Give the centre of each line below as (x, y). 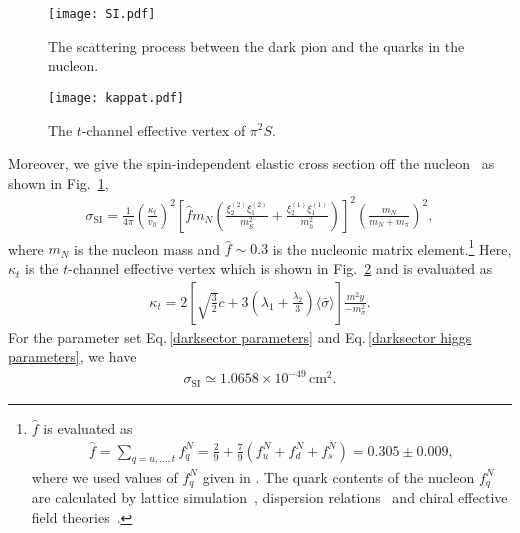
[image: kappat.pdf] (116, 97)
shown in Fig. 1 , (58, 182)
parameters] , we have (72, 356)
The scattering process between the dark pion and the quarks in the (256, 45)
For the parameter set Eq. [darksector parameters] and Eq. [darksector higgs (240, 336)
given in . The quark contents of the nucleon (338, 476)
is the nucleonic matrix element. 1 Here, (392, 247)
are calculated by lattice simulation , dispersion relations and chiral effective (269, 496)
